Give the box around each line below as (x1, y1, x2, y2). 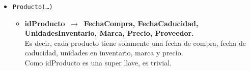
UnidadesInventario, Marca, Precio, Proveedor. (24, 28, 194, 38)
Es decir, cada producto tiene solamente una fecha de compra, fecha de (24, 37, 246, 48)
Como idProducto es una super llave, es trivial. (24, 57, 172, 68)
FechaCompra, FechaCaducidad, (84, 18, 199, 28)
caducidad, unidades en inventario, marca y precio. (24, 47, 183, 58)
